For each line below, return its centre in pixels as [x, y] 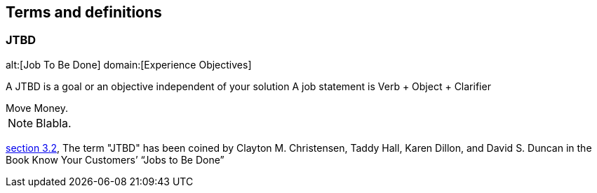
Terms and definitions [84, 12]
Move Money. [37, 108]
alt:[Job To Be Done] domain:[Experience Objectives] [129, 64]
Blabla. [54, 123]
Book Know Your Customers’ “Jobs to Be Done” [115, 159]
